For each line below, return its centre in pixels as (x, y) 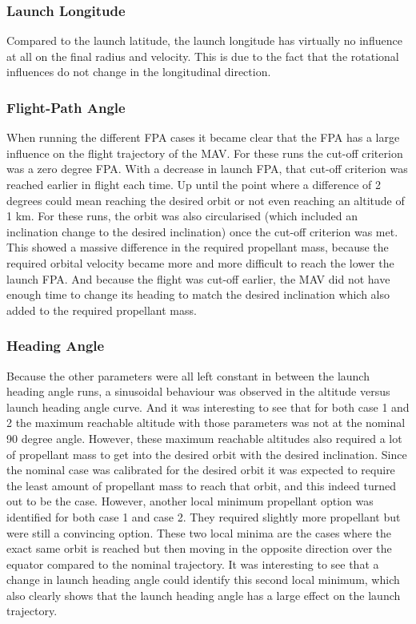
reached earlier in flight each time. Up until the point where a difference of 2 (194, 184)
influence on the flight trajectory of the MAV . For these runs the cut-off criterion (205, 153)
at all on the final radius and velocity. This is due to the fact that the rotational (203, 56)
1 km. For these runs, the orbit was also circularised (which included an (182, 216)
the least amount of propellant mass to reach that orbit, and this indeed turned (201, 485)
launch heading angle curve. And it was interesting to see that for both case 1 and (208, 407)
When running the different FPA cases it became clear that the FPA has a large (203, 137)
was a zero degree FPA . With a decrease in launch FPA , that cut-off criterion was (207, 169)
